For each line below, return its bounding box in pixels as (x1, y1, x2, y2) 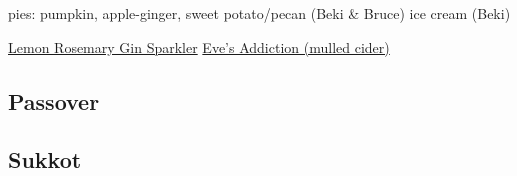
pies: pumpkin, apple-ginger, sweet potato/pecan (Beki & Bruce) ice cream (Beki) (8, 3, 511, 23)
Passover (8, 85, 100, 116)
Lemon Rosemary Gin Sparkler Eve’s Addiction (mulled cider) (8, 36, 390, 57)
